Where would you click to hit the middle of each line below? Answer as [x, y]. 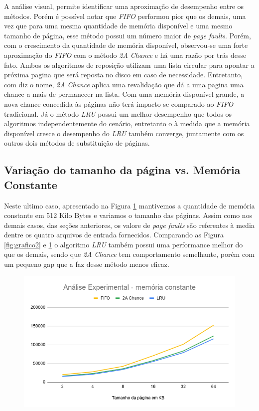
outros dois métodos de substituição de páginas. [77, 143]
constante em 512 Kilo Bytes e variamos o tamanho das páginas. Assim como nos [128, 215]
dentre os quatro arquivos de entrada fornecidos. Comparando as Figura [114, 235]
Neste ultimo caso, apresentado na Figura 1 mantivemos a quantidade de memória [129, 205]
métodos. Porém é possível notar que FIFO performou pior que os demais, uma [125, 16]
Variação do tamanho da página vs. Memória [122, 170]
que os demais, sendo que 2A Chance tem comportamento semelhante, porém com [129, 254]
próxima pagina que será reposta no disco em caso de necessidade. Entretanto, [124, 75]
